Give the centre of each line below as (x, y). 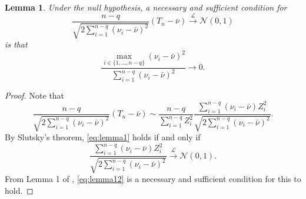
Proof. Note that (35, 95)
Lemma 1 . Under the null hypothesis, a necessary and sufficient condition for (146, 7)
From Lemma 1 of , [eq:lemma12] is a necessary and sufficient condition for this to (153, 179)
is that (16, 44)
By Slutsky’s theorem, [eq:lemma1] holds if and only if (103, 137)
